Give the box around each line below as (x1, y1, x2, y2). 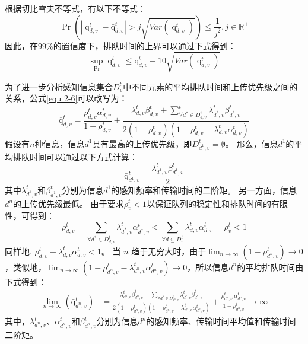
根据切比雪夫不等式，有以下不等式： (5, 2, 146, 14)
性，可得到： (5, 209, 55, 222)
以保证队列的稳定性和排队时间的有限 (147, 197, 288, 209)
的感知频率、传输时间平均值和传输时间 (146, 315, 296, 327)
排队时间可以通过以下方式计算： (12, 150, 138, 163)
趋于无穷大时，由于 (131, 244, 207, 257)
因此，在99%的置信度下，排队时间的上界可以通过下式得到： (5, 39, 236, 52)
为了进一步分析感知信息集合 (5, 80, 113, 93)
